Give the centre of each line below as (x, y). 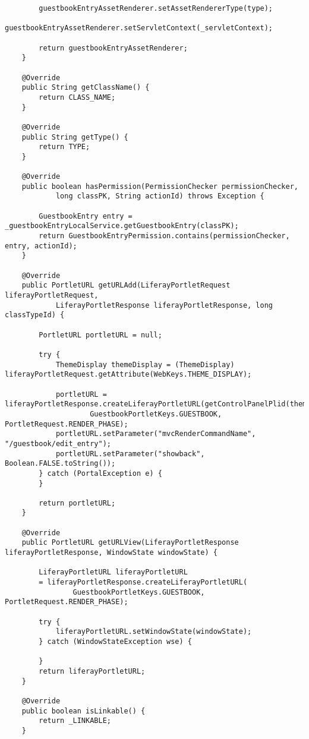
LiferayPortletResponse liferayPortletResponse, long (164, 305)
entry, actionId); (41, 246)
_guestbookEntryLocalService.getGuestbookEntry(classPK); (122, 226)
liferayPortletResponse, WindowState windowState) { (111, 553)
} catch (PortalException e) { (100, 473)
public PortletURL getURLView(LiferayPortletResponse (130, 543)
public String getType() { (75, 137)
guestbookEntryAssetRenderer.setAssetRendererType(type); (156, 8)
